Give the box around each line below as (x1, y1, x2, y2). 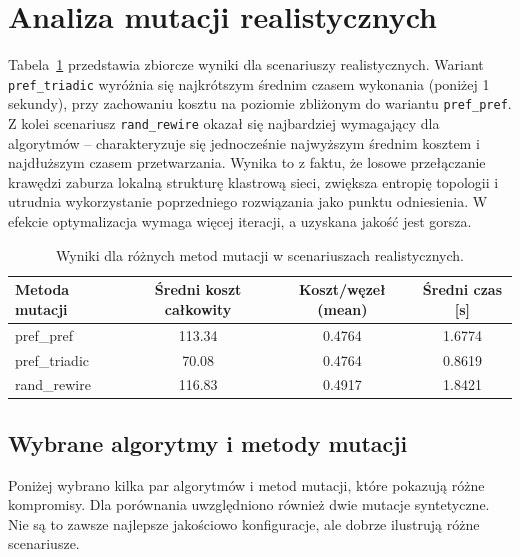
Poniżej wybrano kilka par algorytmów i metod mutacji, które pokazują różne (8, 474, 485, 495)
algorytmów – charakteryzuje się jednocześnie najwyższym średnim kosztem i (8, 132, 480, 153)
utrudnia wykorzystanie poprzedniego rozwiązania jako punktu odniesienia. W (8, 191, 488, 212)
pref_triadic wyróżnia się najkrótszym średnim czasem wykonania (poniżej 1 (8, 73, 490, 94)
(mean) (317, 298, 368, 319)
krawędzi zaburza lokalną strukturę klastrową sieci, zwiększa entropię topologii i (8, 171, 499, 192)
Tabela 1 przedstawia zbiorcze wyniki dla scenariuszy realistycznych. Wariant (8, 54, 484, 75)
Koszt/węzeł (299, 279, 386, 300)
